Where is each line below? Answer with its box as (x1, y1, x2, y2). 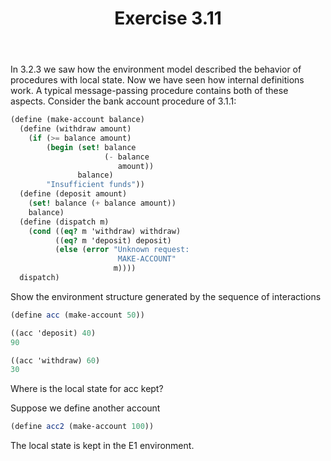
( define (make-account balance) (10, 115, 145, 125)
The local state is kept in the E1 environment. (10, 440, 195, 452)
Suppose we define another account (10, 402, 161, 414)
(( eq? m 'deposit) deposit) (54, 235, 172, 246)
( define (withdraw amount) (19, 124, 132, 134)
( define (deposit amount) (19, 189, 128, 199)
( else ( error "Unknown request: (54, 245, 190, 255)
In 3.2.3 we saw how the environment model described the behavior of (10, 63, 302, 76)
